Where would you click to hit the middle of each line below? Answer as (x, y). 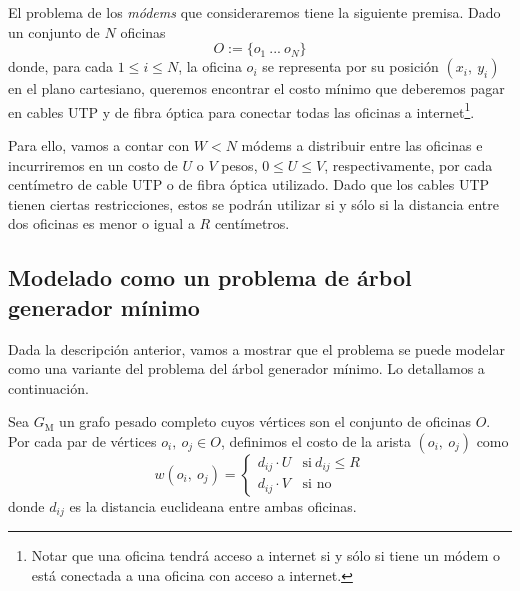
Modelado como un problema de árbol (210, 277)
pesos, (239, 164)
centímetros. (252, 223)
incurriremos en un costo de (93, 164)
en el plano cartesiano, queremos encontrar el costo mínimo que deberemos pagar (256, 88)
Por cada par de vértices (82, 440)
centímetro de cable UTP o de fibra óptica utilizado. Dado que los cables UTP (249, 184)
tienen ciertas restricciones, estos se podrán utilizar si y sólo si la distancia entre (253, 203)
